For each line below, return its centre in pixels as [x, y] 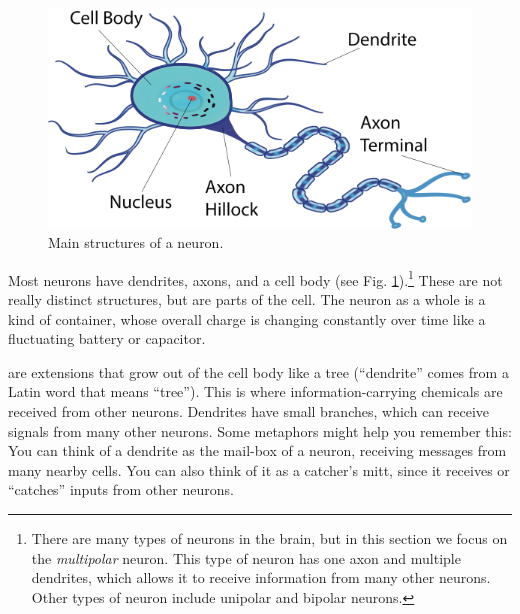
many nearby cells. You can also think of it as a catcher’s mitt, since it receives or [259, 469]
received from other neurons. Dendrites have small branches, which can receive [249, 411]
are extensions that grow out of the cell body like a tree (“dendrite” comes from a [258, 371]
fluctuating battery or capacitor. [107, 338]
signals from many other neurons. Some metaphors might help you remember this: [260, 430]
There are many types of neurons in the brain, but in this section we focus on [269, 538]
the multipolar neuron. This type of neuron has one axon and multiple [246, 557]
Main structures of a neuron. [136, 242]
